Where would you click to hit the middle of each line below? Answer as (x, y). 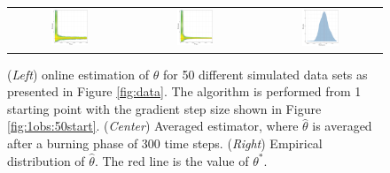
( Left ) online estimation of (78, 74)
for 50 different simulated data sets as (265, 74)
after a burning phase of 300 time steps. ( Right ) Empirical (165, 143)
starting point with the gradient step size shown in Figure (164, 108)
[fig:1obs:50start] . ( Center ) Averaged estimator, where (153, 126)
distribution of (46, 160)
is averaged (342, 126)
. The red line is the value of (172, 160)
